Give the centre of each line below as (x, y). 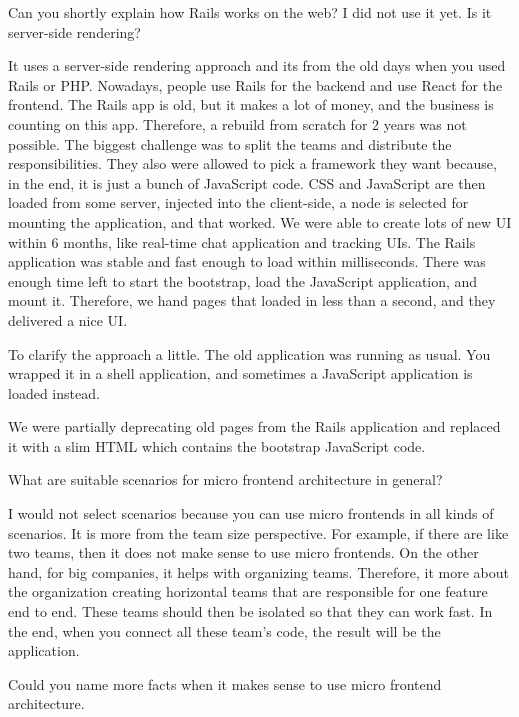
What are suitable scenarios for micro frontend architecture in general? (225, 479)
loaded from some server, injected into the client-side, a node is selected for (238, 202)
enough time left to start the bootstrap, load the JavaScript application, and (243, 280)
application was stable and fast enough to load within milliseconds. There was (247, 261)
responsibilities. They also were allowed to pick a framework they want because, (252, 163)
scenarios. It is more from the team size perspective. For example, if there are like (258, 532)
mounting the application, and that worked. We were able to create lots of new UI (260, 221)
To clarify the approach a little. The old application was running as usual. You (249, 353)
